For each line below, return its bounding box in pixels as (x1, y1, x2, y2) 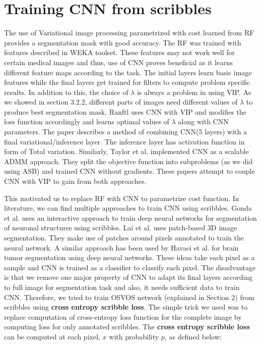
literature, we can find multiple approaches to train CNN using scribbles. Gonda (4, 203, 252, 213)
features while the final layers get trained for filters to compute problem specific (4, 77, 250, 87)
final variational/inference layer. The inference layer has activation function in (4, 136, 245, 146)
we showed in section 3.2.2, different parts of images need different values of (4, 96, 238, 107)
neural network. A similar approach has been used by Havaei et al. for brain (4, 242, 239, 253)
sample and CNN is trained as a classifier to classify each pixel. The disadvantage (4, 262, 256, 272)
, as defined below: (164, 331, 222, 341)
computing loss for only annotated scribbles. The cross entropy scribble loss (4, 321, 250, 332)
